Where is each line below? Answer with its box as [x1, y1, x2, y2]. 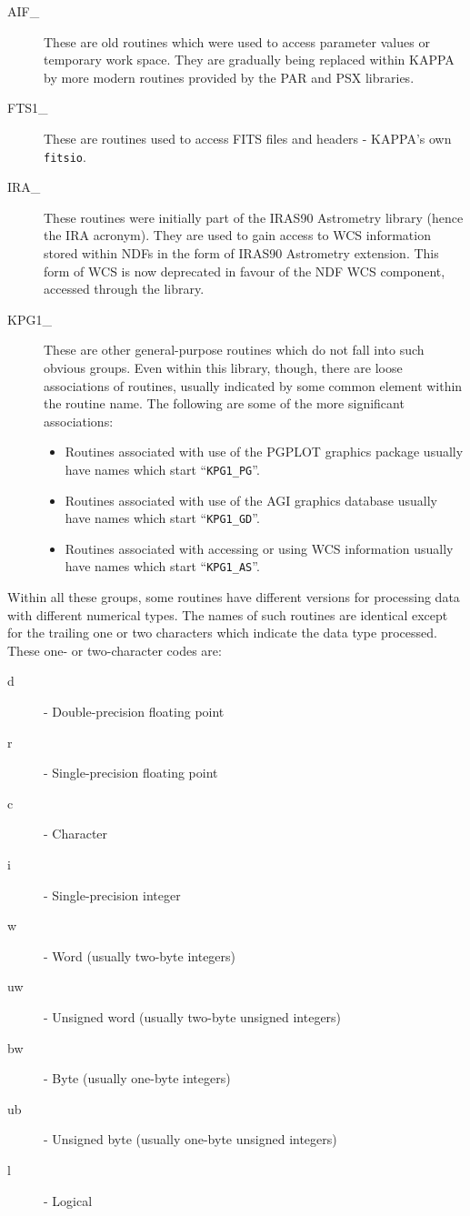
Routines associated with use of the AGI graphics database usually [65, 490, 437, 509]
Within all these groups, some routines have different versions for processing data [7, 588, 460, 607]
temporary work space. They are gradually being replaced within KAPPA [44, 50, 455, 69]
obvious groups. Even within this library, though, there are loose [44, 357, 403, 377]
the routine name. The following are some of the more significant [44, 394, 405, 413]
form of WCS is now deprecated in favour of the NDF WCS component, [44, 261, 445, 280]
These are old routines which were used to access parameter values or [44, 32, 430, 51]
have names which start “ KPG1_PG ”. [65, 459, 260, 478]
